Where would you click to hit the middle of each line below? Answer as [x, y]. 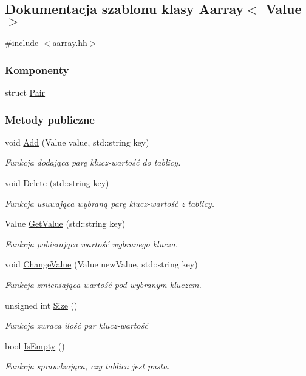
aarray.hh [70, 43]
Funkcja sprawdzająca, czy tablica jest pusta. [87, 366]
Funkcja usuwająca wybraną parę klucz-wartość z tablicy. [110, 203]
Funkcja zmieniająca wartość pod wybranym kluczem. [103, 284]
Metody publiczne [50, 119]
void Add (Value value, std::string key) [77, 142]
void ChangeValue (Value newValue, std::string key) [101, 264]
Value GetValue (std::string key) [65, 223]
